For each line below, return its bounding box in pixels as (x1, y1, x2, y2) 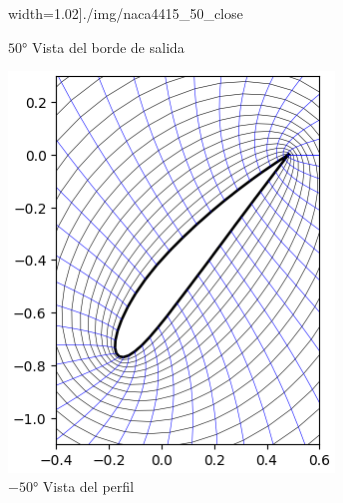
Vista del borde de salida (31, 36, 185, 57)
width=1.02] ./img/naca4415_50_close (8, 3, 243, 23)
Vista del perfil (42, 476, 134, 497)
